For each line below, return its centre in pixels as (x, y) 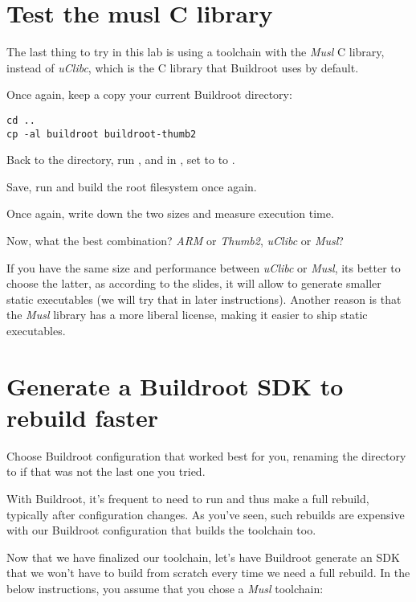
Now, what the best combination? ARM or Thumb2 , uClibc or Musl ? (175, 240)
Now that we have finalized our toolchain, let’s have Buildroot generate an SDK (203, 557)
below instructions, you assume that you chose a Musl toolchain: (165, 589)
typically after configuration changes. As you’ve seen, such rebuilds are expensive (206, 514)
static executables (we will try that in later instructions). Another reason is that (204, 299)
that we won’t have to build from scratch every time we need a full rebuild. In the (208, 573)
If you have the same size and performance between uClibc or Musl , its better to (204, 267)
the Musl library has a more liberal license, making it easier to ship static (187, 315)
